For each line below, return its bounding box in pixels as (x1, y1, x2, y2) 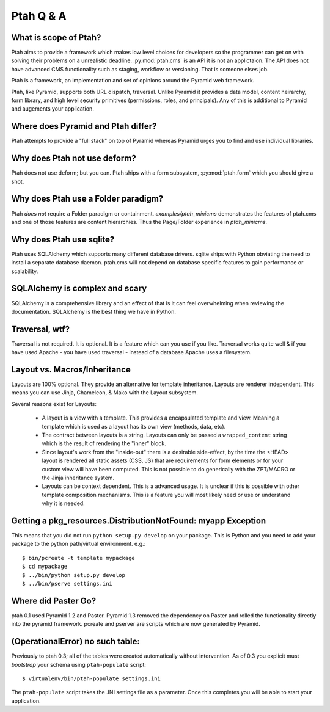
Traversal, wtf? (11, 324, 70, 334)
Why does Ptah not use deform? (11, 153, 137, 164)
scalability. (11, 267, 38, 275)
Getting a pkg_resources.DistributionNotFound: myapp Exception (11, 515, 266, 526)
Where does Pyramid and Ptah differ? (11, 121, 157, 131)
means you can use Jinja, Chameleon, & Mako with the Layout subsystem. (11, 389, 198, 396)
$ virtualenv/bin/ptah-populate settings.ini (22, 675, 161, 682)
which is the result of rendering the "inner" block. (42, 440, 166, 447)
